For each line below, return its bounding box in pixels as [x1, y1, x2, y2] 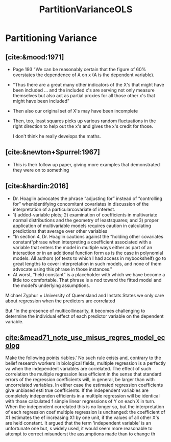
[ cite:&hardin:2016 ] [5, 182, 69, 190]
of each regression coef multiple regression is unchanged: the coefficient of [5, 409, 165, 415]
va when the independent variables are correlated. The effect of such [5, 366, 152, 372]
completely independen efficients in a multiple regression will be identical [5, 393, 160, 399]
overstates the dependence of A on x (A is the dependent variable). [12, 72, 155, 78]
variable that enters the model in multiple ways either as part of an [12, 244, 153, 250]
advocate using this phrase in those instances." [12, 266, 112, 272]
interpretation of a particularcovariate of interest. [12, 206, 116, 212]
